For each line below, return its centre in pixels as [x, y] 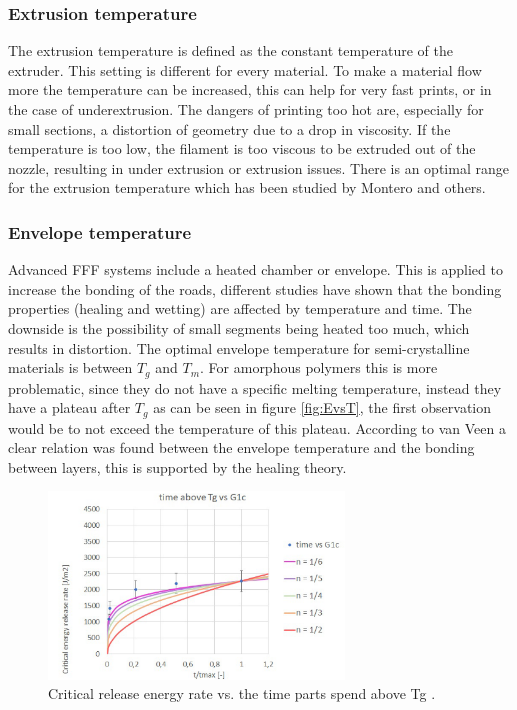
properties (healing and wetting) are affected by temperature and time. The [240, 308]
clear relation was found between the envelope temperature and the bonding [241, 447]
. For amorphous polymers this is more [319, 367]
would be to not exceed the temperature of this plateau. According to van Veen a [257, 427]
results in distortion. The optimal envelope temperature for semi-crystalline [239, 347]
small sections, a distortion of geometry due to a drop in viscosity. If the [229, 128]
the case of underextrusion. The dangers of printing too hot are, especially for [246, 109]
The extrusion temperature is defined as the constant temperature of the [230, 50]
